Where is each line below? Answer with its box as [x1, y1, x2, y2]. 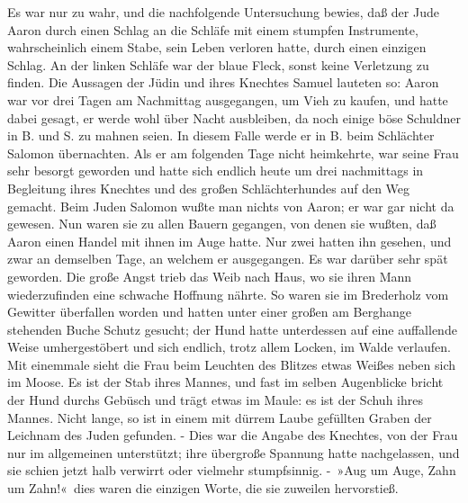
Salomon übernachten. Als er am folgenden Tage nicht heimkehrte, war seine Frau [7, 143, 459, 162]
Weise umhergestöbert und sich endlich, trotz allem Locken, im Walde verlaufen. [7, 337, 451, 356]
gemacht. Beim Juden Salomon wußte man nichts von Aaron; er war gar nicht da [7, 196, 454, 215]
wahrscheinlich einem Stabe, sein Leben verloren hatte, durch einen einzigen [7, 38, 427, 57]
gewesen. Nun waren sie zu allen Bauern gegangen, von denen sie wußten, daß [7, 214, 436, 233]
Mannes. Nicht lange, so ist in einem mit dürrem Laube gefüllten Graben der [7, 408, 432, 427]
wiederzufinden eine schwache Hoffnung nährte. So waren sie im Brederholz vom [7, 284, 449, 303]
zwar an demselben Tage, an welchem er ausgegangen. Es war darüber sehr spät [7, 249, 448, 268]
